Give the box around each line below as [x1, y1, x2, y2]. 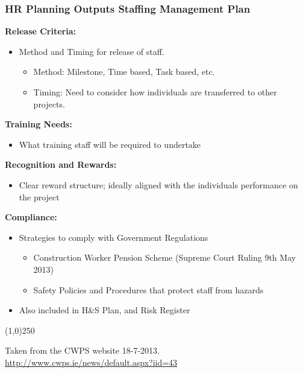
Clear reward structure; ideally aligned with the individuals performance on [19, 178, 298, 191]
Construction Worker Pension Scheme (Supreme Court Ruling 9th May [33, 251, 296, 264]
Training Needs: [5, 118, 72, 130]
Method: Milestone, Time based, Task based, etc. [33, 65, 215, 78]
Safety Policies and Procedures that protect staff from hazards [33, 283, 264, 296]
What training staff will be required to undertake [19, 138, 201, 150]
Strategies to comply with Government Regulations [19, 231, 208, 243]
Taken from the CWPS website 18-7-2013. [5, 344, 160, 357]
